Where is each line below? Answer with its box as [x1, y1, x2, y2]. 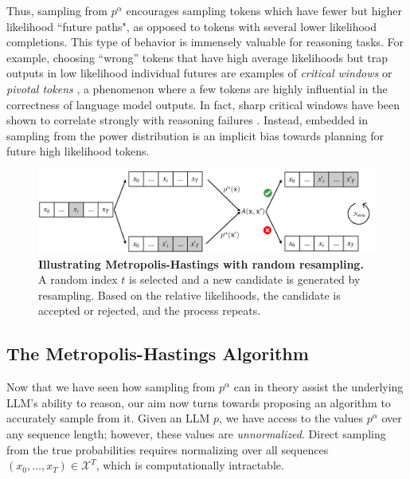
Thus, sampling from [6, 2, 107, 18]
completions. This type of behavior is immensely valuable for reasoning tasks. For [6, 33, 404, 50]
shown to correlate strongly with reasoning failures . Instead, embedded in [6, 112, 369, 128]
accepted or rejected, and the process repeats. [38, 302, 261, 319]
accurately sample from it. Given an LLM [6, 410, 210, 426]
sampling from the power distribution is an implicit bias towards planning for [6, 127, 384, 143]
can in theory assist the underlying [233, 379, 404, 395]
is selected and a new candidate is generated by [129, 271, 361, 288]
